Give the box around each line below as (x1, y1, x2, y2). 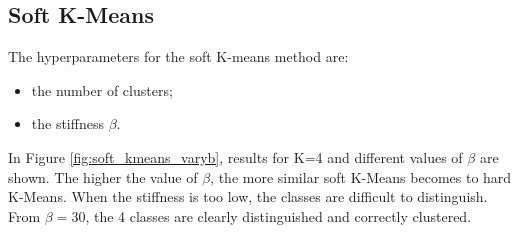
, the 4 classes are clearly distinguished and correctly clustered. (85, 205, 472, 226)
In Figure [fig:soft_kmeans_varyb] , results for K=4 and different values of (8, 146, 463, 167)
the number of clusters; (31, 79, 173, 100)
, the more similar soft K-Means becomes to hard (210, 166, 512, 187)
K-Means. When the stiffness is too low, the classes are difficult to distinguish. (8, 186, 488, 207)
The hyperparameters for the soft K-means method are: (8, 46, 349, 67)
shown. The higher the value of (8, 166, 198, 187)
